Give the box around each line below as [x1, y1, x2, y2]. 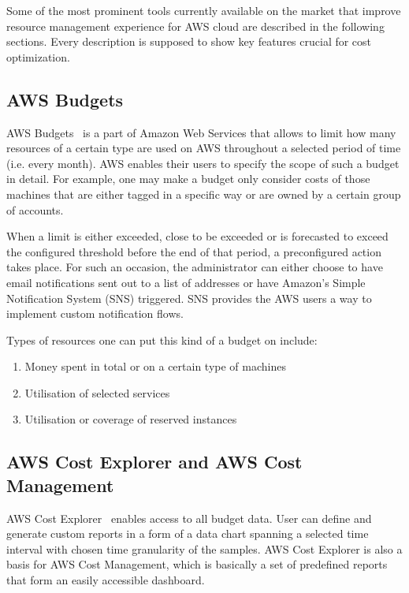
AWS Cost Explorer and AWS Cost [6, 449, 303, 474]
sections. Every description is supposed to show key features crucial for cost [6, 33, 372, 50]
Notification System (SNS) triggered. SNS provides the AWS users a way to [6, 289, 372, 306]
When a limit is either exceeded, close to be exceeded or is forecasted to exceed [6, 228, 389, 244]
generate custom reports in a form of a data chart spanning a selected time [6, 525, 369, 542]
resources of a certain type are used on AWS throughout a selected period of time [6, 140, 401, 156]
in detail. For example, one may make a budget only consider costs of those [6, 170, 370, 187]
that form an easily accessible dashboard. [6, 572, 205, 588]
